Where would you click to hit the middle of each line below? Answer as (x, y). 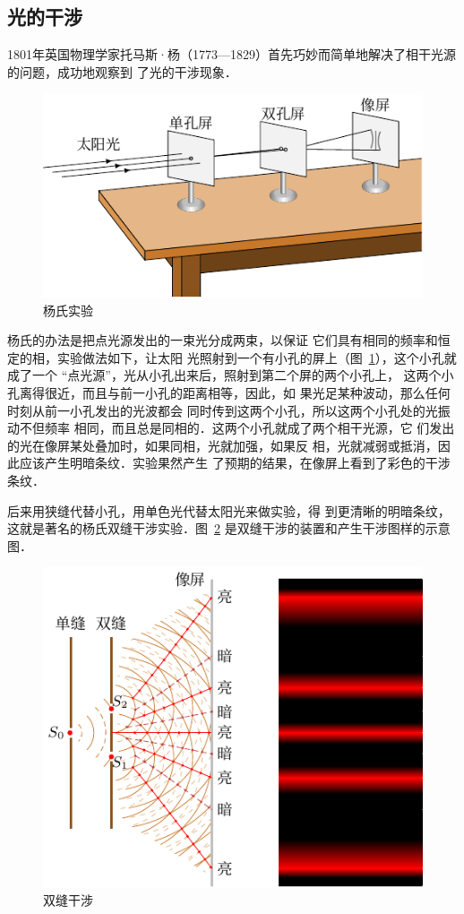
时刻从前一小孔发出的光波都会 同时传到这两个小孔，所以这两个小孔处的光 (223, 410)
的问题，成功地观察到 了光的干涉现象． (122, 71)
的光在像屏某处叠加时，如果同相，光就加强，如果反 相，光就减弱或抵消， (223, 445)
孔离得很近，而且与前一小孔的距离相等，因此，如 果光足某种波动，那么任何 (229, 393)
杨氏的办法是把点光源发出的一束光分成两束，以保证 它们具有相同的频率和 (223, 340)
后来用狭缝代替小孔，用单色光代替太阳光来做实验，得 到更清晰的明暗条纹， (229, 510)
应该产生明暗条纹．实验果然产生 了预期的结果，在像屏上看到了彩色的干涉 (235, 463)
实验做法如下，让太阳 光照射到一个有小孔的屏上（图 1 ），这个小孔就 (257, 357)
